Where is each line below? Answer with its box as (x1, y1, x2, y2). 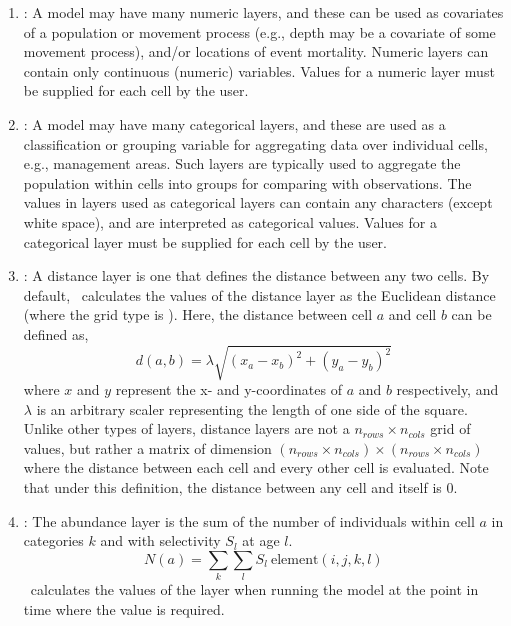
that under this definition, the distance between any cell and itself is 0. (23, 477, 458, 498)
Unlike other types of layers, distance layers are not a (23, 418, 350, 439)
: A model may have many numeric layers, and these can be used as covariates (23, 2, 504, 22)
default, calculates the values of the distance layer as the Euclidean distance (23, 284, 496, 305)
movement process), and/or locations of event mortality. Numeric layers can (23, 41, 489, 62)
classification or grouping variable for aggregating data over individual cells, (23, 133, 488, 154)
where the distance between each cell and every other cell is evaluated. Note (23, 457, 489, 478)
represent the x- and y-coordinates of (115, 379, 342, 400)
